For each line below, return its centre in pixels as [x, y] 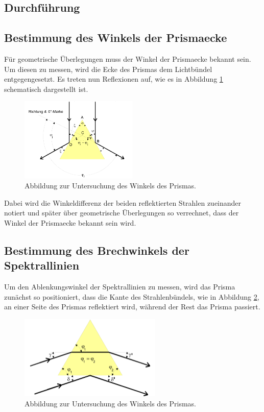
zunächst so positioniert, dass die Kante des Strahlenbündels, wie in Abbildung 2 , [132, 296]
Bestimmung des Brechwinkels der [97, 250]
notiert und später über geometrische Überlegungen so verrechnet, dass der [122, 213]
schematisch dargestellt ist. [46, 89]
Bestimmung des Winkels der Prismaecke [116, 38]
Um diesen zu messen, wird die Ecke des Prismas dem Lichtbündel [108, 69]
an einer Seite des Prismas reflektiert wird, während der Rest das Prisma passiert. [132, 307]
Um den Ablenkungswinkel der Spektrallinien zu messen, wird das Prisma [120, 287]
